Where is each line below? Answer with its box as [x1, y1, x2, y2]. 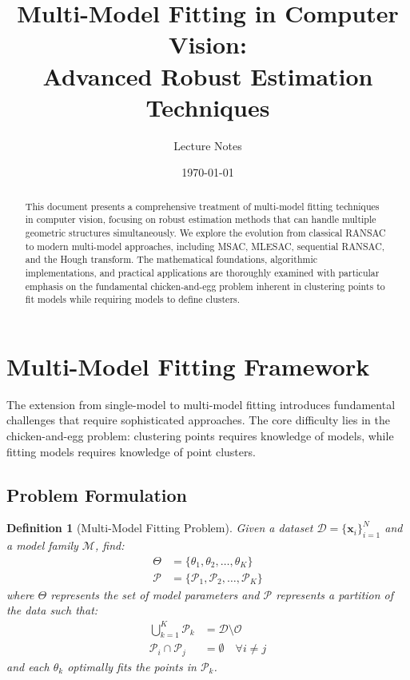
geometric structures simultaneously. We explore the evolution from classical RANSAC [25, 225, 386, 239]
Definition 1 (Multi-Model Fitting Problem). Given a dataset [6, 519, 313, 536]
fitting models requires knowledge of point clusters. [6, 443, 256, 459]
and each [6, 658, 50, 674]
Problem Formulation [6, 482, 187, 507]
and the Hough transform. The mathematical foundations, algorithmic [25, 253, 318, 266]
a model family [6, 537, 78, 554]
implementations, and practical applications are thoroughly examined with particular [25, 265, 380, 279]
